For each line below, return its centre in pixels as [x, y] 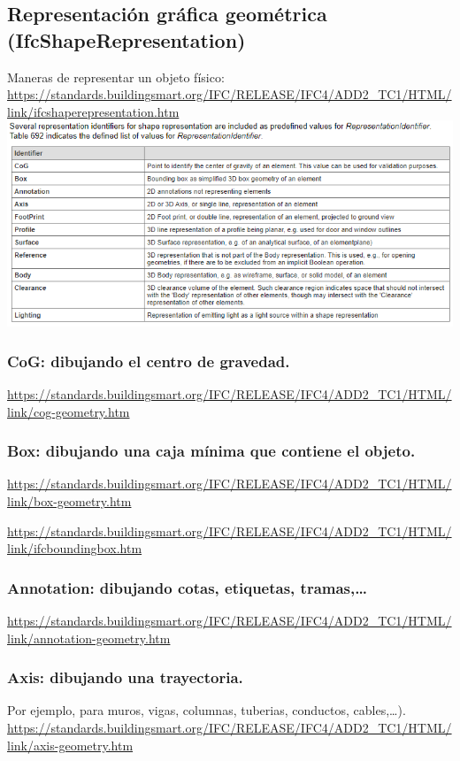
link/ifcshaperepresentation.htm [93, 111]
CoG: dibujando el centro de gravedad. [149, 361]
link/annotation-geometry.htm [89, 638]
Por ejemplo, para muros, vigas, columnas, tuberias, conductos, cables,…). [207, 710]
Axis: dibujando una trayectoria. [125, 677]
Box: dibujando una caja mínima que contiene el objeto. [211, 451]
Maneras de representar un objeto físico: [116, 77]
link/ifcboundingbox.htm [75, 548]
